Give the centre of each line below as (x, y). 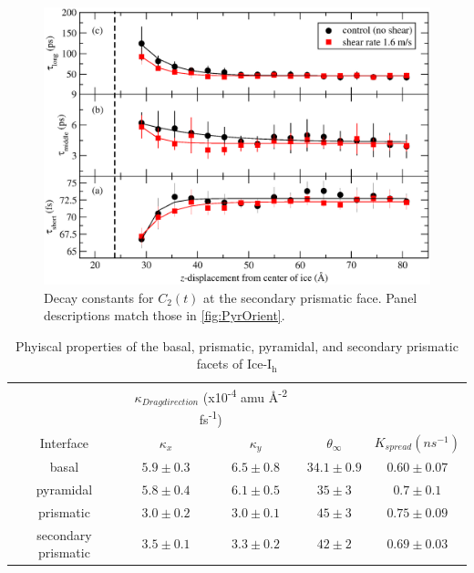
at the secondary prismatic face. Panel (310, 297)
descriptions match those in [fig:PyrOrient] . (165, 315)
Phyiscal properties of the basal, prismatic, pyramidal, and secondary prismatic (237, 345)
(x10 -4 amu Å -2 (245, 396)
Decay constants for (99, 297)
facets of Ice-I (234, 364)
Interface (64, 442)
